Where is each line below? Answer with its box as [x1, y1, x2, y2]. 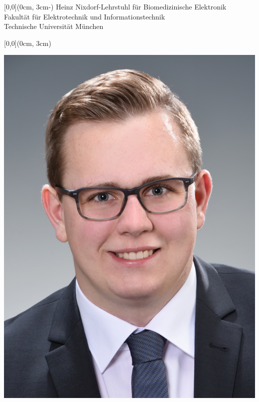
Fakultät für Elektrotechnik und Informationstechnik [4, 11, 165, 21]
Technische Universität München [4, 21, 104, 31]
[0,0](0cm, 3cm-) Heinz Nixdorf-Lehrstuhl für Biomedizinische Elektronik [4, 1, 227, 11]
